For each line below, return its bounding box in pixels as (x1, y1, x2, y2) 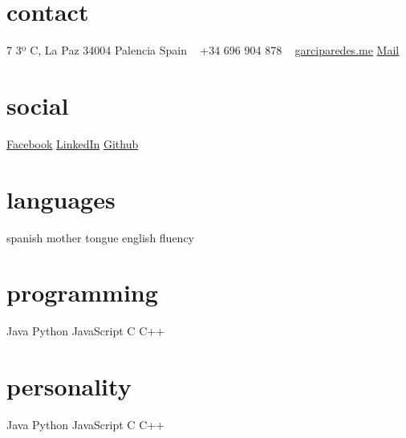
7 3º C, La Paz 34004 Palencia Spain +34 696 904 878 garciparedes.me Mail (6, 42, 400, 59)
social (6, 88, 69, 121)
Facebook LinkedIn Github (6, 135, 139, 152)
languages (6, 182, 116, 215)
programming (6, 276, 158, 309)
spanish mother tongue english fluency (6, 229, 195, 245)
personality (6, 370, 132, 403)
